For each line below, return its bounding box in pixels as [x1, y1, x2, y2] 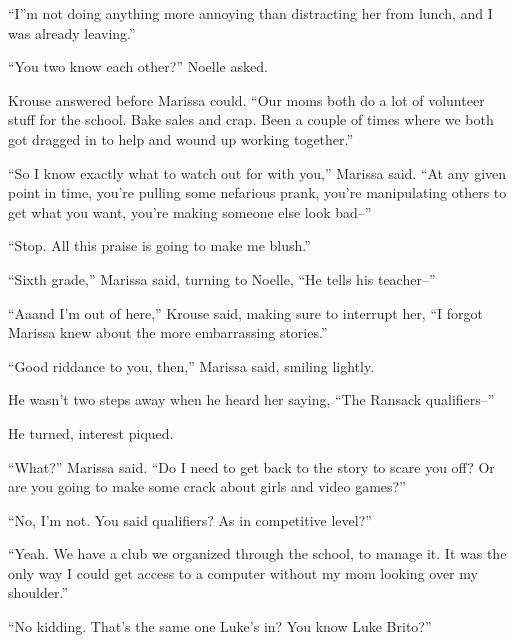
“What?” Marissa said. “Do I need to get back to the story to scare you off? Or [8, 456, 495, 477]
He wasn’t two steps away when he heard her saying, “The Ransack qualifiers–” [8, 389, 495, 410]
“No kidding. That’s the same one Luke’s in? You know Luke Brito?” [8, 616, 432, 637]
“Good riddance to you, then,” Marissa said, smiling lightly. [8, 355, 375, 376]
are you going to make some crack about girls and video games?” [8, 476, 406, 497]
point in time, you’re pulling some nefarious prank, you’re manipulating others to [8, 182, 507, 203]
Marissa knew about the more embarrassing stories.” [8, 322, 328, 343]
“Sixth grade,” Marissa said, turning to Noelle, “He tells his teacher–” [8, 268, 436, 289]
